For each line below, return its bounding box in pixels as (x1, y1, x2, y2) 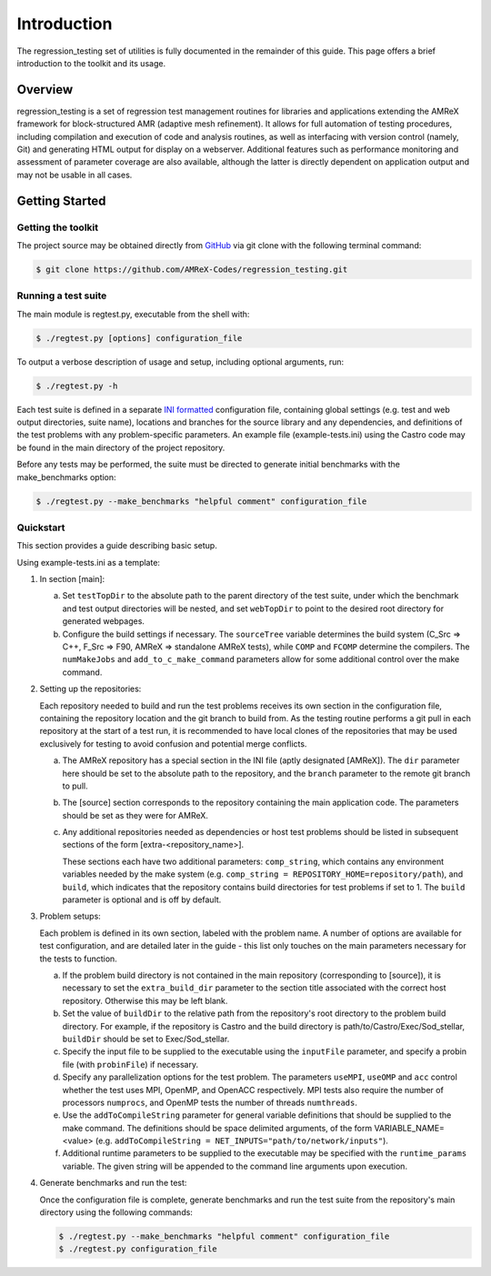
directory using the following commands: (39, 1207, 193, 1218)
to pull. (62, 780, 88, 791)
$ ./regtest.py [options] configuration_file (35, 333, 243, 343)
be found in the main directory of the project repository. (16, 442, 225, 453)
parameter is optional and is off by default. (62, 894, 222, 905)
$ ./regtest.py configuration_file (58, 1244, 217, 1254)
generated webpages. (62, 616, 145, 627)
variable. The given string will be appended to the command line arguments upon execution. (62, 1160, 408, 1171)
